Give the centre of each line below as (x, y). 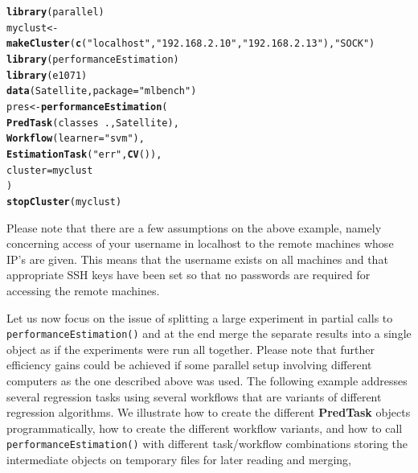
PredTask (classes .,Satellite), (93, 123)
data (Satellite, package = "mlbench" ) (102, 91)
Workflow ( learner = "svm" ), (76, 139)
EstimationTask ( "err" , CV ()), (84, 154)
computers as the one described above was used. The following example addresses (207, 380)
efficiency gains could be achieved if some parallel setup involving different (189, 365)
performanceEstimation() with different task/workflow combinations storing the (207, 444)
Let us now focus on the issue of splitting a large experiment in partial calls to (200, 317)
